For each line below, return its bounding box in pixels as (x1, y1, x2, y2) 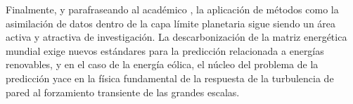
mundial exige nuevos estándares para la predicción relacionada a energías (6, 43, 324, 58)
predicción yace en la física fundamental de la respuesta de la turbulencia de (6, 70, 334, 85)
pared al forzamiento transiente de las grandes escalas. (6, 84, 240, 99)
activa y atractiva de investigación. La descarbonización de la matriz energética (6, 30, 347, 44)
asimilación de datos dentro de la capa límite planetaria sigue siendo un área (6, 15, 336, 30)
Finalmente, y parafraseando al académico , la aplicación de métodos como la (6, 2, 339, 16)
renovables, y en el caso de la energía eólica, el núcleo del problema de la (6, 57, 319, 72)
